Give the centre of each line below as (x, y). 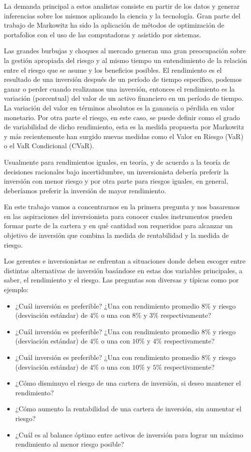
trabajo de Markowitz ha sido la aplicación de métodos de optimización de (114, 25)
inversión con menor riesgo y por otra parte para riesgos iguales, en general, (116, 181)
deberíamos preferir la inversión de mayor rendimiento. (85, 190)
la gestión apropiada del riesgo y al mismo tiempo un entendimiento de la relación (125, 60)
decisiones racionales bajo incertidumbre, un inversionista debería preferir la (117, 171)
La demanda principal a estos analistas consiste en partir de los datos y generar (122, 6)
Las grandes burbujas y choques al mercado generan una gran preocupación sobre (125, 51)
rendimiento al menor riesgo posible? (70, 444)
